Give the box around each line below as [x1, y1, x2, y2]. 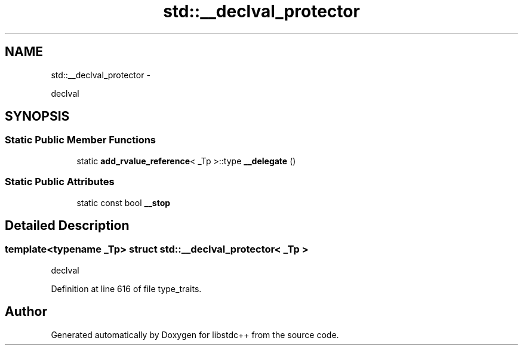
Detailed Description [5, 217, 130, 233]
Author [5, 304, 47, 320]
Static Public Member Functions [5, 134, 156, 146]
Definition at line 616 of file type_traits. [51, 283, 202, 294]
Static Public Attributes [5, 176, 115, 188]
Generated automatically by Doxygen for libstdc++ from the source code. [51, 329, 339, 340]
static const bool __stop [76, 197, 171, 208]
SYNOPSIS [5, 109, 70, 124]
